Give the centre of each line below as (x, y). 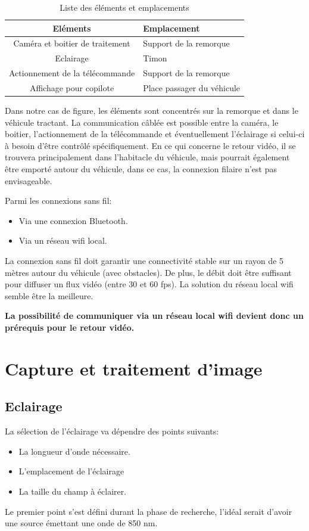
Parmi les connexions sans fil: (58, 201)
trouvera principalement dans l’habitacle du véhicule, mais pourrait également (147, 157)
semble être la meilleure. (49, 295)
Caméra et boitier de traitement (72, 43)
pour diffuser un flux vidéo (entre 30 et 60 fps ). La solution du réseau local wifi (149, 284)
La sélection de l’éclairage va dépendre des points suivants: (112, 431)
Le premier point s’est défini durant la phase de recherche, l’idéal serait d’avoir (149, 511)
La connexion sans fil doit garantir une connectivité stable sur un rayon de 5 (144, 260)
